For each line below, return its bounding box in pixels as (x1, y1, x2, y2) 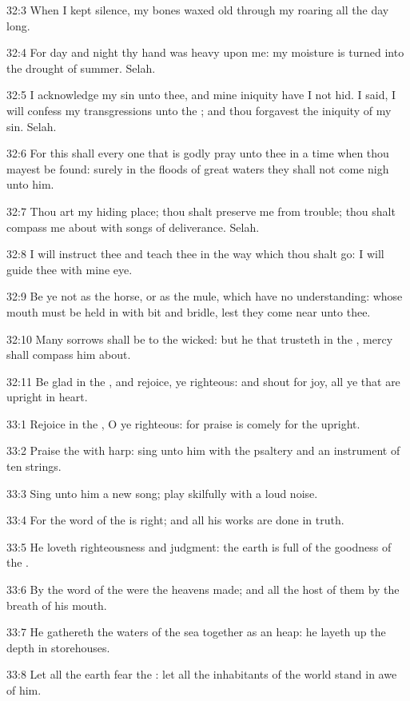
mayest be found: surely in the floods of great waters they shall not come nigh (6, 160, 389, 177)
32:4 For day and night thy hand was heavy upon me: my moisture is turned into (6, 44, 404, 61)
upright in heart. (6, 388, 88, 405)
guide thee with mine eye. (6, 261, 133, 277)
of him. (6, 682, 42, 698)
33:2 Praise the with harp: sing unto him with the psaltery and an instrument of (6, 442, 400, 459)
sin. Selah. (6, 117, 57, 134)
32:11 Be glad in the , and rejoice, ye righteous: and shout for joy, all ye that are (6, 372, 400, 389)
